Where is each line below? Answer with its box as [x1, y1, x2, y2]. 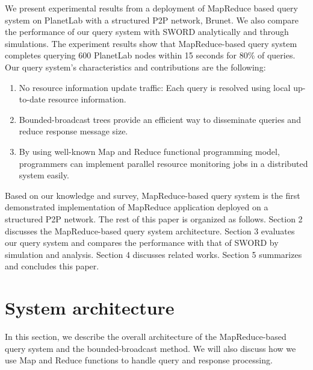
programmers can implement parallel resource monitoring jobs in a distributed [19, 157, 308, 169]
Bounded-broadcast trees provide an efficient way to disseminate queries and [19, 113, 301, 125]
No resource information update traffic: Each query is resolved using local [19, 81, 291, 93]
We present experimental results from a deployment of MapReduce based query [5, 2, 298, 14]
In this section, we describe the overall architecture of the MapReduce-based [5, 330, 287, 342]
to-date [19, 93, 46, 105]
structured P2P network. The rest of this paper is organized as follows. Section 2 [5, 212, 303, 225]
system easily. [19, 169, 69, 181]
